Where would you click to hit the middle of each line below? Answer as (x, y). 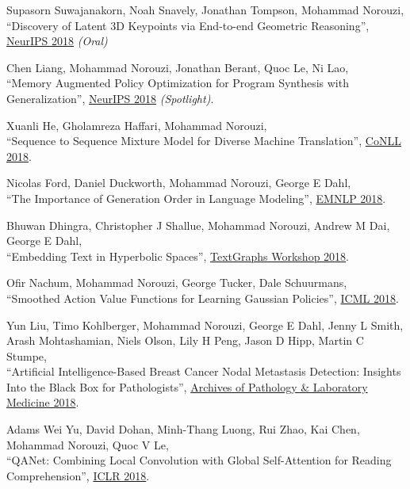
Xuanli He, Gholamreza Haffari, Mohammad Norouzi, (137, 125)
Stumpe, (27, 355)
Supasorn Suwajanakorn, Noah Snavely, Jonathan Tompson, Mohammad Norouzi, (205, 10)
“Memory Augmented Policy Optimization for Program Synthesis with (178, 83)
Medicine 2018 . (43, 402)
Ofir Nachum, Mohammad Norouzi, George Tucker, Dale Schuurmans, (177, 283)
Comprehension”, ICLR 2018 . (78, 475)
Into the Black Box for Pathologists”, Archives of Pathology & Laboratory (187, 386)
